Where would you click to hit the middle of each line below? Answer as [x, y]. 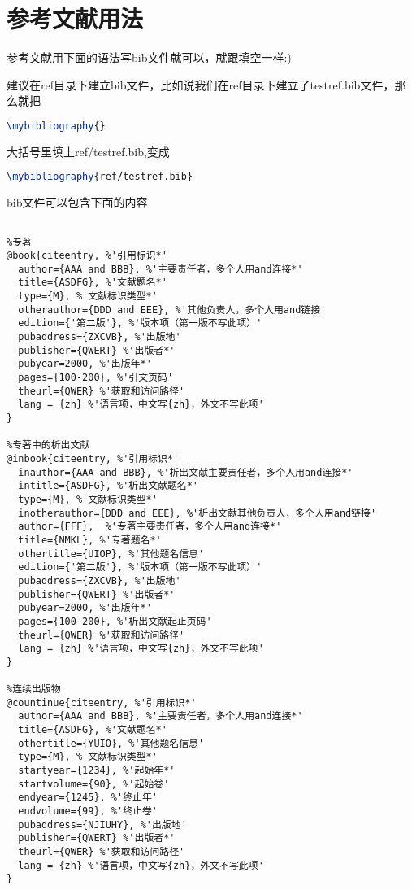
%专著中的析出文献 [48, 445]
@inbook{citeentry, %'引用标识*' [93, 459]
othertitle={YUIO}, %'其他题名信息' [111, 743]
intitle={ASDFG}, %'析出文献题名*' [108, 486]
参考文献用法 [75, 18]
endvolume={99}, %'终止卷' [88, 811]
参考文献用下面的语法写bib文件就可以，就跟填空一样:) [149, 57]
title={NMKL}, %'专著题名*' [90, 540]
